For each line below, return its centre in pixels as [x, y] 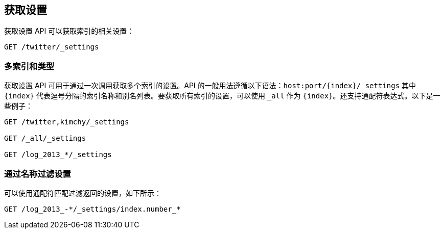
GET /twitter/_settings [52, 47]
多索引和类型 [29, 66]
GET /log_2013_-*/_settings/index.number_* [92, 209]
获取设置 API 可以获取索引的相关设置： [69, 31]
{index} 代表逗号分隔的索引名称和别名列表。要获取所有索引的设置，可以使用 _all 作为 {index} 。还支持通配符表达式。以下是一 [222, 96]
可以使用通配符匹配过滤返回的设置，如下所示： [83, 193]
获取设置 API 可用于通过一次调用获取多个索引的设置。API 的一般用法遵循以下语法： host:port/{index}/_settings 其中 [210, 86]
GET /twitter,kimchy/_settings [67, 122]
